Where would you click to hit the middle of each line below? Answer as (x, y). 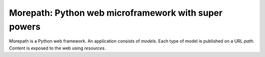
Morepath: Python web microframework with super (116, 13)
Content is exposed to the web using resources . (57, 48)
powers (25, 27)
